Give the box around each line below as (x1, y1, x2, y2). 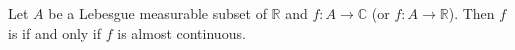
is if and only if (8, 22, 102, 43)
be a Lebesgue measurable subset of (48, 3, 267, 23)
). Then (448, 3, 495, 23)
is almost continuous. (117, 22, 246, 43)
